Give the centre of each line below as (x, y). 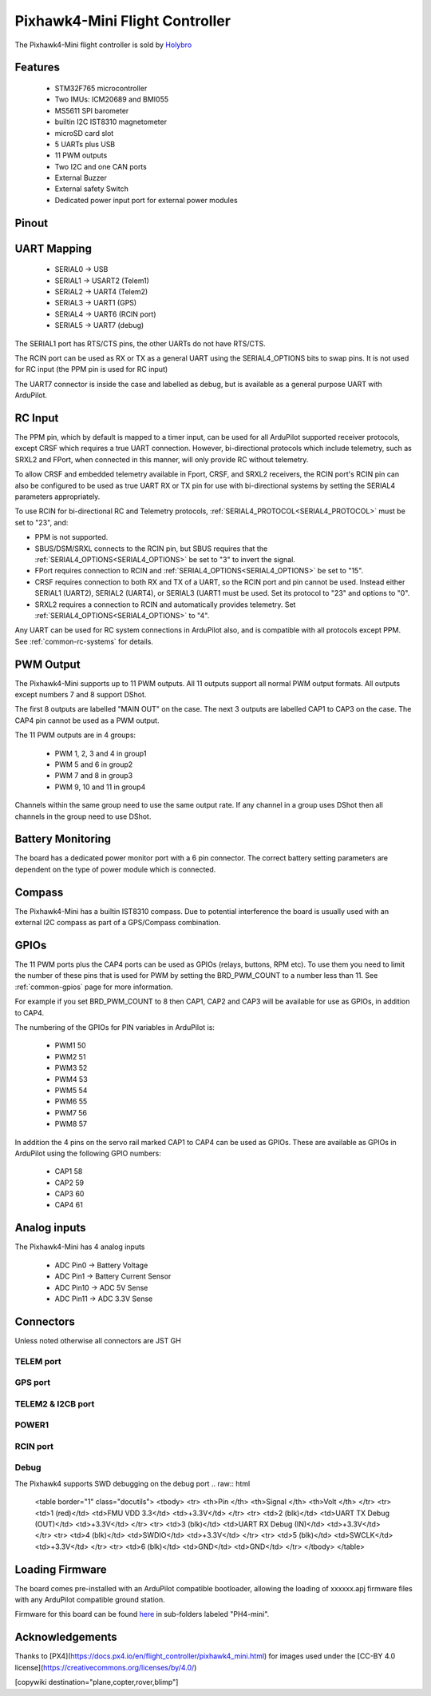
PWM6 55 (71, 1101)
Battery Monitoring (63, 839)
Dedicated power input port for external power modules (146, 200)
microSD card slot (84, 133)
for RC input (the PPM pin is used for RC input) (91, 369)
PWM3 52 (71, 1068)
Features (37, 68)
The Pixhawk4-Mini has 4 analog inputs (80, 1247)
